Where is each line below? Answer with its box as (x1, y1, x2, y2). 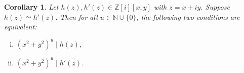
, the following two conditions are (136, 11, 240, 22)
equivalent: (4, 21, 37, 32)
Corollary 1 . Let (4, 2, 59, 12)
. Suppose (200, 2, 230, 12)
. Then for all (55, 11, 98, 22)
